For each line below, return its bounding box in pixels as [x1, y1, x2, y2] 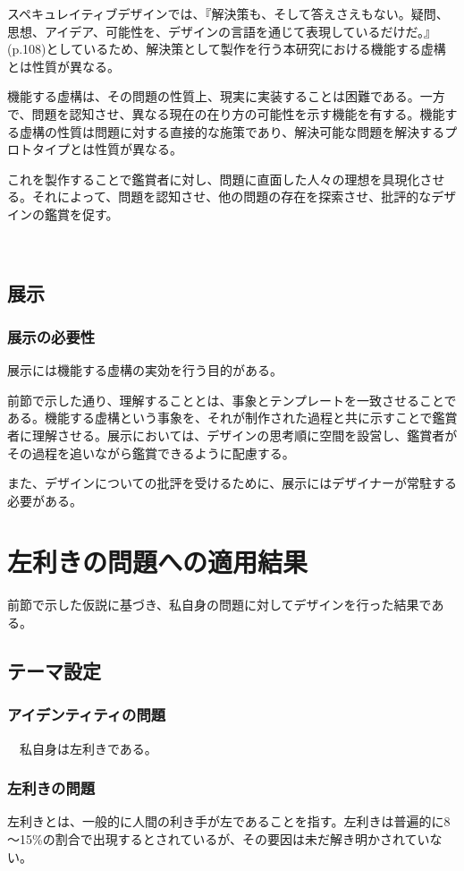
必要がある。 [7, 491, 82, 509]
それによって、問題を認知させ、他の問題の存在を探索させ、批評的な [31, 187, 432, 206]
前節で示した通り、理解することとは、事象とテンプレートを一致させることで [7, 390, 457, 409]
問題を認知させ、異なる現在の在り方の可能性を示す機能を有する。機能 [31, 104, 445, 123]
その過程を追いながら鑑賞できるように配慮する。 [7, 443, 295, 462]
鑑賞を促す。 [44, 204, 119, 223]
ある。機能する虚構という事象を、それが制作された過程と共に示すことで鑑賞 [7, 408, 458, 427]
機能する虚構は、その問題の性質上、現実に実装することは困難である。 [7, 87, 420, 106]
